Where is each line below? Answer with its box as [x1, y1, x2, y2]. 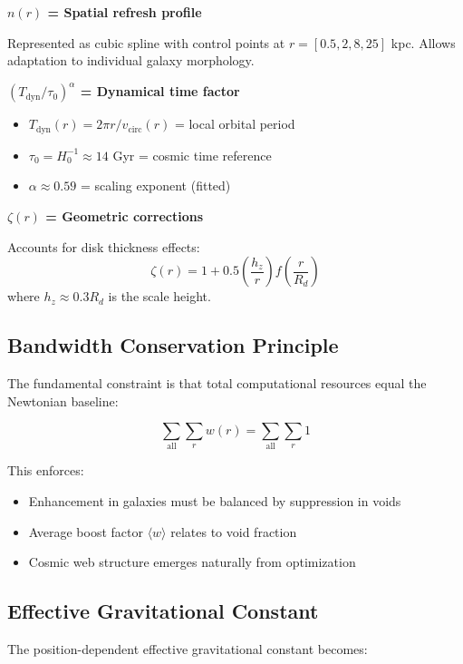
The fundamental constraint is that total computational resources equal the [7, 373, 427, 392]
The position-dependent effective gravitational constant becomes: [7, 640, 368, 658]
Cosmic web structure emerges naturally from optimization [28, 552, 356, 571]
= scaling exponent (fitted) [80, 176, 231, 195]
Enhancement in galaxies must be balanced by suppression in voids [28, 492, 401, 511]
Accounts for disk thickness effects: [7, 237, 200, 256]
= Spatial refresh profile [47, 3, 202, 21]
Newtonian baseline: [7, 391, 119, 410]
